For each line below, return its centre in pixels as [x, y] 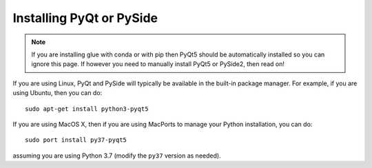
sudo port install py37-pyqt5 [76, 140]
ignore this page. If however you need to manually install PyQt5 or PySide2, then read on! [158, 64]
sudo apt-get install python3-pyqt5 [87, 109]
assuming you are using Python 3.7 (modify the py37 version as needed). [117, 156]
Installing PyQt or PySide [85, 18]
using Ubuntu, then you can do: [58, 93]
